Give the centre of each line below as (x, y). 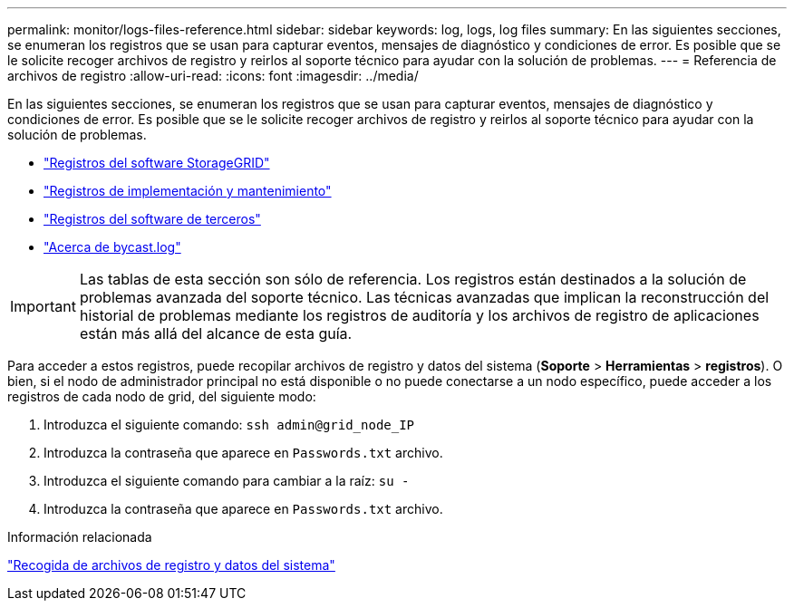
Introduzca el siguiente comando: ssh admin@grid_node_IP (229, 425)
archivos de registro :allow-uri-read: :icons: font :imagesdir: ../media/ (213, 76)
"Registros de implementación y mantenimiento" (188, 191)
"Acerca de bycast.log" (112, 247)
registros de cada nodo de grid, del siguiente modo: (162, 396)
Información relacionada (80, 537)
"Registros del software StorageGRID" (157, 163)
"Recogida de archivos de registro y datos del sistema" (171, 565)
